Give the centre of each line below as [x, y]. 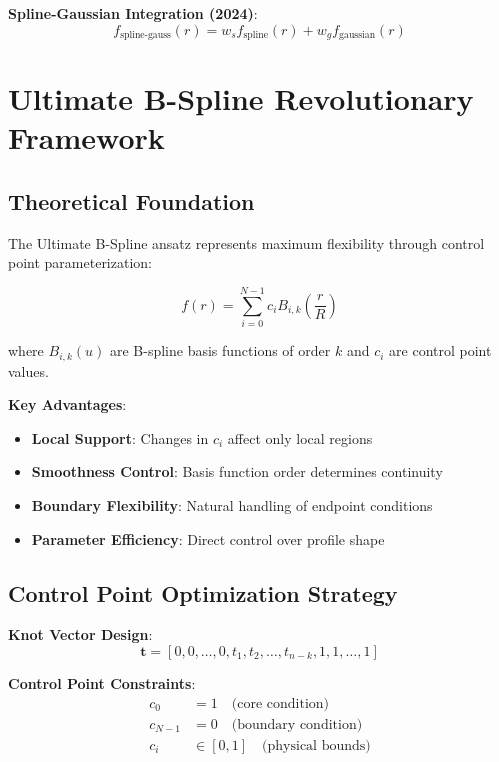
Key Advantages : [67, 404]
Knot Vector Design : [80, 634]
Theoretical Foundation [131, 201]
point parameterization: [80, 262]
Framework [86, 137]
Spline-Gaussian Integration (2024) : [133, 13]
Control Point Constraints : [102, 682]
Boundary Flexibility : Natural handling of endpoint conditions [232, 504]
